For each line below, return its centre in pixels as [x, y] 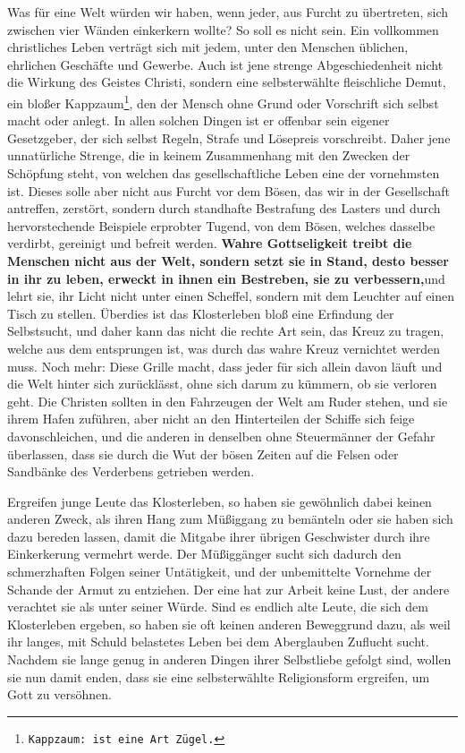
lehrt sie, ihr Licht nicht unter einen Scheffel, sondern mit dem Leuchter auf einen [231, 296]
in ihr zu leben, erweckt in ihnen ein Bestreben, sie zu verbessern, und [226, 278]
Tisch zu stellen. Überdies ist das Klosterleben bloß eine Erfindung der [201, 313]
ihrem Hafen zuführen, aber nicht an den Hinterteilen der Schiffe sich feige [211, 419]
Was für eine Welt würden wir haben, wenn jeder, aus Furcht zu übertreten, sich [228, 12]
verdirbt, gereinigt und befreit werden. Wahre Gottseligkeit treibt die [210, 243]
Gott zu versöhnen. [59, 694]
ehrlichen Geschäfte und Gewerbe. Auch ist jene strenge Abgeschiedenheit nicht [225, 64]
